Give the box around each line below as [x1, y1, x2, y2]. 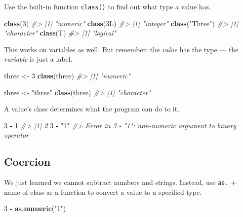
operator [4, 130, 29, 140]
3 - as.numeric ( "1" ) [4, 203, 66, 214]
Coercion [4, 154, 51, 169]
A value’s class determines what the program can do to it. [4, 104, 180, 114]
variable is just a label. [4, 54, 73, 64]
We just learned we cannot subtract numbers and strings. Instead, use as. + [4, 177, 237, 187]
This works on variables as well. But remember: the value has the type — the [4, 44, 239, 54]
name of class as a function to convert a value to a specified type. [4, 186, 202, 197]
